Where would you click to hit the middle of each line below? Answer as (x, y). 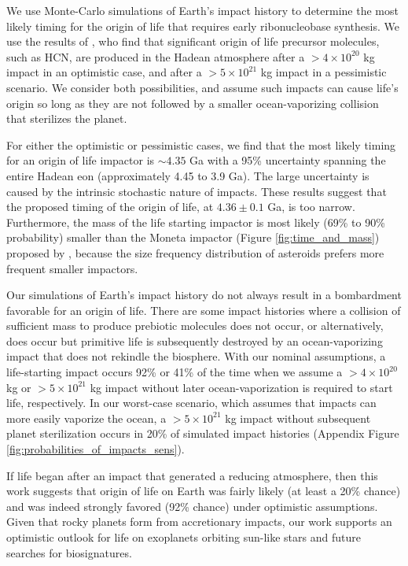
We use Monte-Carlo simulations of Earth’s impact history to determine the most (202, 10)
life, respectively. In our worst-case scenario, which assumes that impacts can (191, 403)
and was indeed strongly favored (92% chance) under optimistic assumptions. (192, 506)
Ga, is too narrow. (311, 207)
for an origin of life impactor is (81, 160)
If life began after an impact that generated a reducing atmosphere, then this (192, 475)
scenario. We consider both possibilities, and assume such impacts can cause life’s (202, 87)
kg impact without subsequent (298, 418)
